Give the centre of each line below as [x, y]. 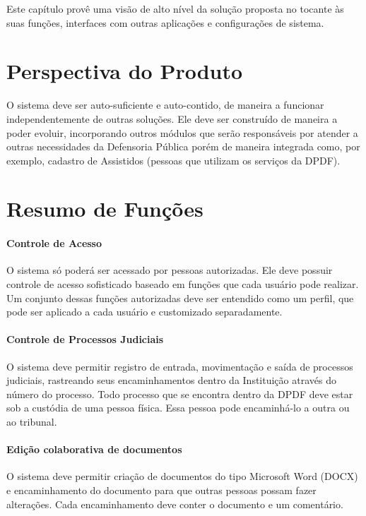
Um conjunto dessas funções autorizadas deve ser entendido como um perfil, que [180, 298]
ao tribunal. [32, 421]
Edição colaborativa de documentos [94, 449]
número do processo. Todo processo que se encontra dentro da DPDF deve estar [180, 394]
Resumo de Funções [105, 209]
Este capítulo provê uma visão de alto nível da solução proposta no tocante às [175, 8]
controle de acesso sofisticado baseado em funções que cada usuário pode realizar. [183, 284]
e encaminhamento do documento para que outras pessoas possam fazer [161, 490]
